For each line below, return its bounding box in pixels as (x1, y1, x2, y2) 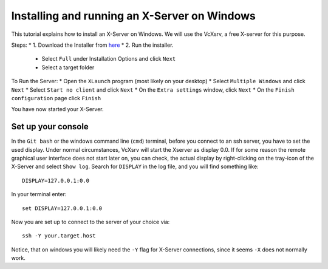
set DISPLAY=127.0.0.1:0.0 (22, 205, 103, 212)
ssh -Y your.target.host (22, 233, 96, 239)
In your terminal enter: (11, 191, 67, 198)
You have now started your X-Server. (11, 106, 104, 113)
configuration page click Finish (11, 94, 101, 101)
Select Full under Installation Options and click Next (41, 55, 176, 63)
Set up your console (11, 121, 89, 132)
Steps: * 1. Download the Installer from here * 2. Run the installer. (11, 41, 174, 49)
